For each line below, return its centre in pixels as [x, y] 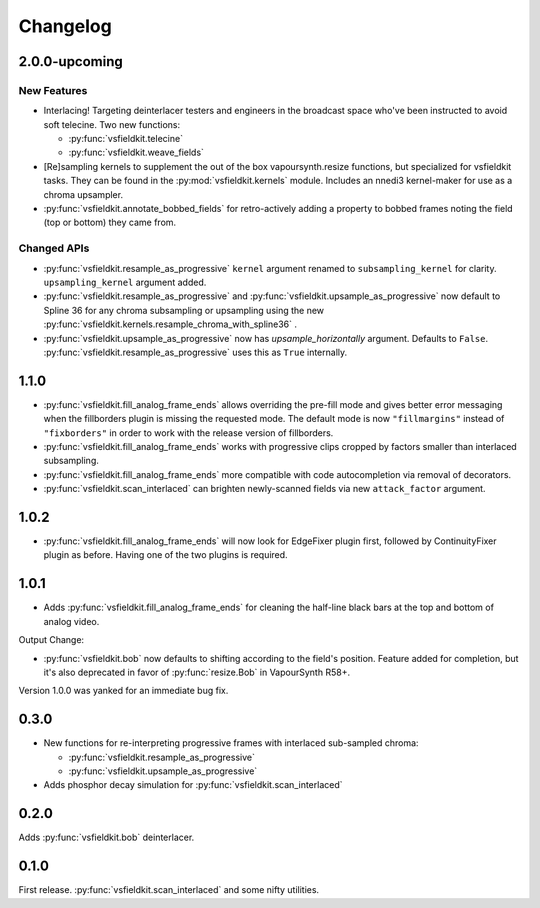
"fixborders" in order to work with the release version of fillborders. [188, 432]
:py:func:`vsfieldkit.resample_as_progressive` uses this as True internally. [195, 352]
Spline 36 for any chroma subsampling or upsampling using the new [184, 310]
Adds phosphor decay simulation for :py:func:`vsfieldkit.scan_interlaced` [193, 785]
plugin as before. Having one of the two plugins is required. [166, 555]
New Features [53, 90]
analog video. [71, 621]
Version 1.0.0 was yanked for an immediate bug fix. [123, 691]
